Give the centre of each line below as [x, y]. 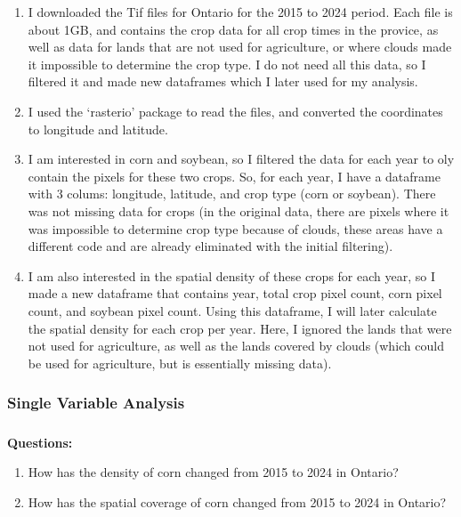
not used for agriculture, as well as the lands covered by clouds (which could [236, 346]
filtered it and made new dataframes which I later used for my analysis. [223, 81]
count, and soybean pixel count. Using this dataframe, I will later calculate [232, 310]
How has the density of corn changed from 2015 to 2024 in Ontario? [213, 472]
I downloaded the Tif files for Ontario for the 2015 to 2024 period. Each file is [240, 12]
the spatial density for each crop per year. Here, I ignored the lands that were [240, 328]
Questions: [40, 442]
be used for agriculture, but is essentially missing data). [180, 363]
